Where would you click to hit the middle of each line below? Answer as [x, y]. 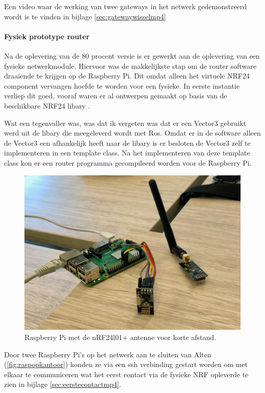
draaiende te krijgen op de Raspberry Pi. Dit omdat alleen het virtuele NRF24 [127, 76]
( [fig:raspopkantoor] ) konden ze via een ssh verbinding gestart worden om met [126, 364]
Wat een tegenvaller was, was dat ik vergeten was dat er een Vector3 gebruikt [125, 123]
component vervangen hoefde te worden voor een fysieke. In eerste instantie [122, 85]
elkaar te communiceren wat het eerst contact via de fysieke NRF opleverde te [126, 374]
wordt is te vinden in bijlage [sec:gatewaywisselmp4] [85, 16]
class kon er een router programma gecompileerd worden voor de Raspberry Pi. [128, 162]
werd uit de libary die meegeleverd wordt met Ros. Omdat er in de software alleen [132, 133]
